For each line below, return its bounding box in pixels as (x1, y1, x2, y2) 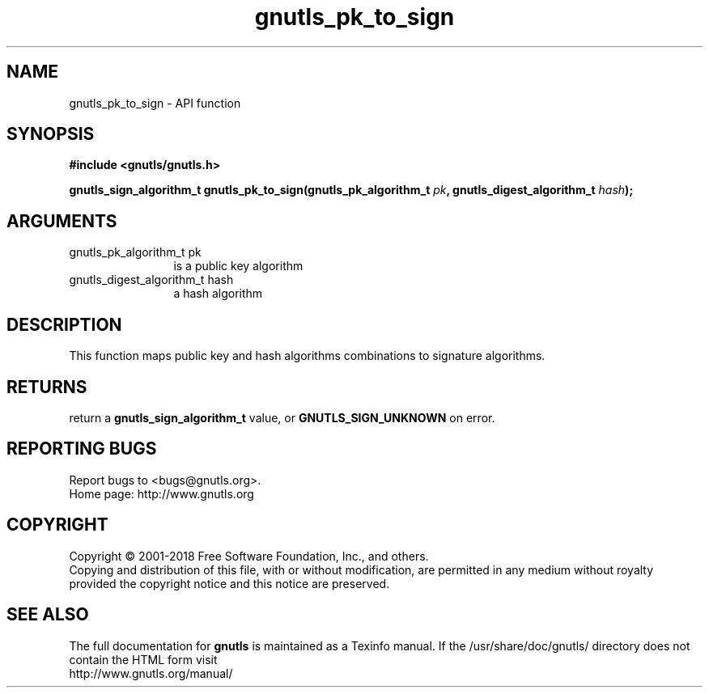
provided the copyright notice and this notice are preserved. (69, 576, 390, 590)
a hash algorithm (173, 286, 263, 301)
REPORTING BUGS (6, 438, 157, 459)
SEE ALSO (6, 604, 89, 625)
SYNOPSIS (6, 124, 95, 145)
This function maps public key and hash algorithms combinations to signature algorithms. (69, 349, 546, 363)
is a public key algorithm (173, 259, 304, 273)
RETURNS (6, 376, 87, 397)
